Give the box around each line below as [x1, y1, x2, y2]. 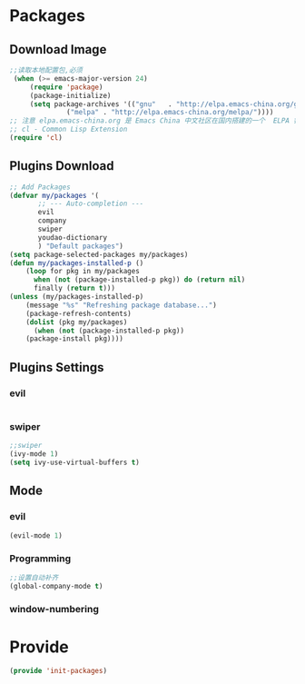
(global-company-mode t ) [9, 581, 103, 590]
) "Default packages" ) [37, 242, 124, 251]
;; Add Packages [9, 183, 71, 192]
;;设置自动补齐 [9, 573, 59, 582]
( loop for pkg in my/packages [25, 267, 141, 276]
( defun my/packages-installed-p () [9, 258, 144, 268]
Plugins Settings [9, 360, 104, 375]
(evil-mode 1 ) [9, 530, 64, 540]
